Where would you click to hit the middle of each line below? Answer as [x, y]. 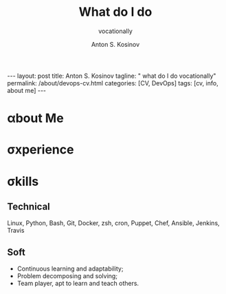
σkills [23, 181]
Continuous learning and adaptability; [70, 269]
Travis [16, 231]
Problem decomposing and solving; [67, 276]
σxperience [41, 150]
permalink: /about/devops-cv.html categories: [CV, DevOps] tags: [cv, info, [113, 83]
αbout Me [35, 118]
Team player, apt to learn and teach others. [78, 284]
